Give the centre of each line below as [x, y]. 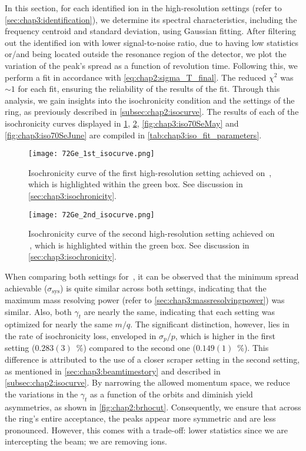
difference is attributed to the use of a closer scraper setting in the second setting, [152, 359]
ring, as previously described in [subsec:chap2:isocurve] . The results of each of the [152, 112]
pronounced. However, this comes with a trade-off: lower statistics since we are [146, 430]
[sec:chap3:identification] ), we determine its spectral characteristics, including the [151, 19]
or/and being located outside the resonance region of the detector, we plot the [146, 54]
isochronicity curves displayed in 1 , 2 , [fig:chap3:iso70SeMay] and [122, 123]
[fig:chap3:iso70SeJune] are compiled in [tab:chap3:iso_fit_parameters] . [133, 135]
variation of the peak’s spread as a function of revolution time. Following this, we [151, 65]
